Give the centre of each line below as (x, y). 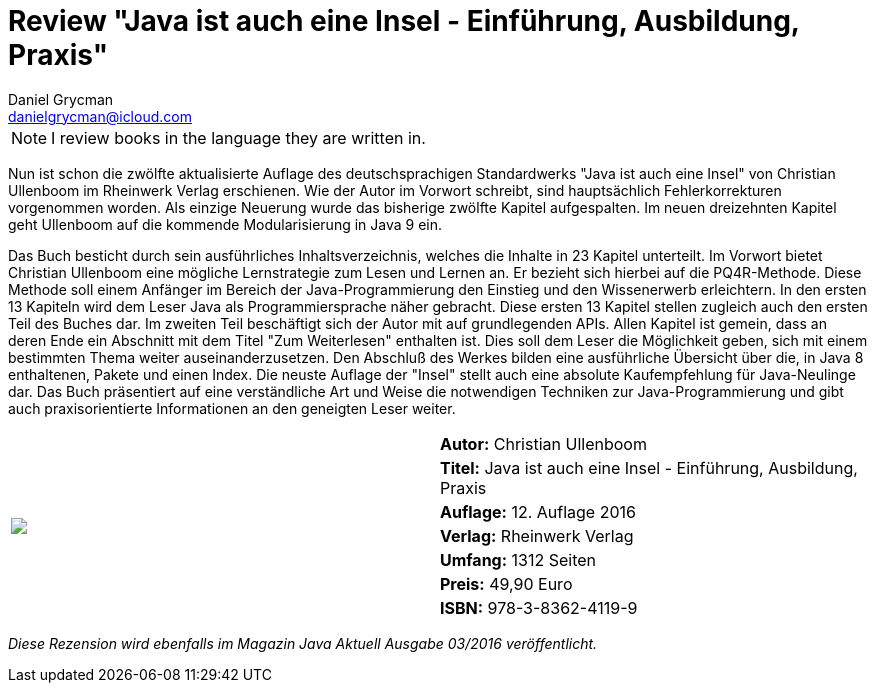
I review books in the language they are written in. (238, 137)
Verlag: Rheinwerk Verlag (537, 535)
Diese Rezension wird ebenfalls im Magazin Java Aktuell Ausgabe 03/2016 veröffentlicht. (303, 643)
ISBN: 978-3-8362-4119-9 (539, 607)
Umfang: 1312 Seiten (518, 559)
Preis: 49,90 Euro (506, 583)
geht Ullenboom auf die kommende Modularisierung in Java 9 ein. (225, 224)
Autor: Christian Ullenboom (543, 443)
